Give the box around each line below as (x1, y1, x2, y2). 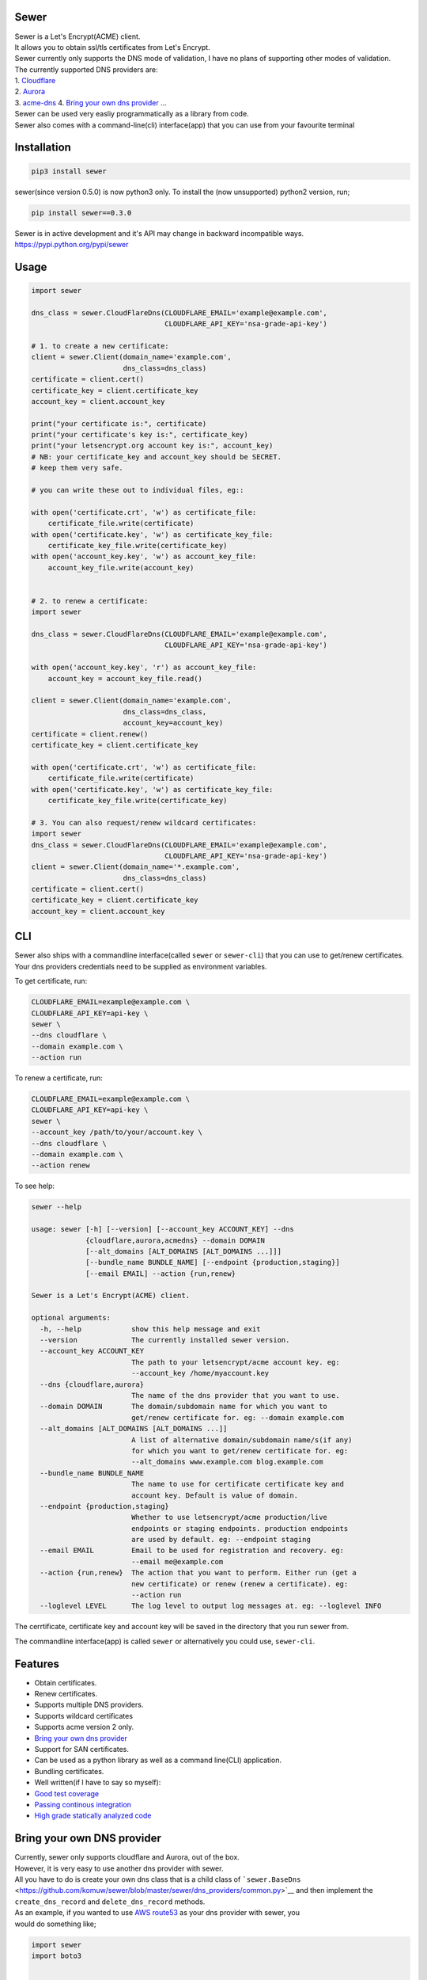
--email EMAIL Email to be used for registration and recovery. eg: (40, 1546, 344, 1555)
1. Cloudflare (14, 76, 56, 86)
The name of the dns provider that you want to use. (130, 1391, 340, 1399)
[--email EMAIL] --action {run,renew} (85, 1269, 236, 1278)
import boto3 (31, 1951, 82, 1960)
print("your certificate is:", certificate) (31, 419, 207, 428)
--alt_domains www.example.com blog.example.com (130, 1457, 323, 1467)
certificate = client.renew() (31, 729, 149, 738)
